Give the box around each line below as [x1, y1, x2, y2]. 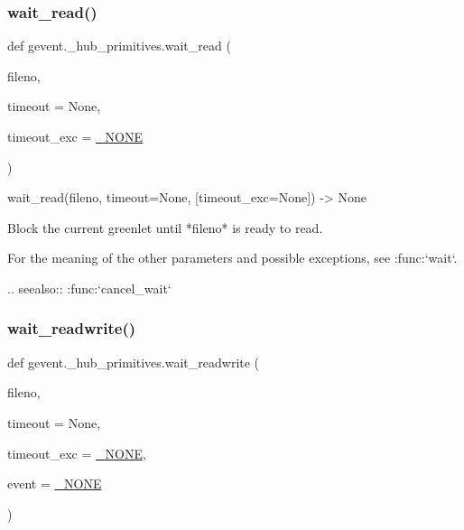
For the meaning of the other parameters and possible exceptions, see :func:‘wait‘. [7, 248, 458, 267]
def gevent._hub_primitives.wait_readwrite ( [7, 352, 260, 371]
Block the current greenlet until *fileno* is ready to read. [7, 218, 323, 237]
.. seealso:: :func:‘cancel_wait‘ [7, 278, 172, 297]
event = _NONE [7, 474, 102, 493]
